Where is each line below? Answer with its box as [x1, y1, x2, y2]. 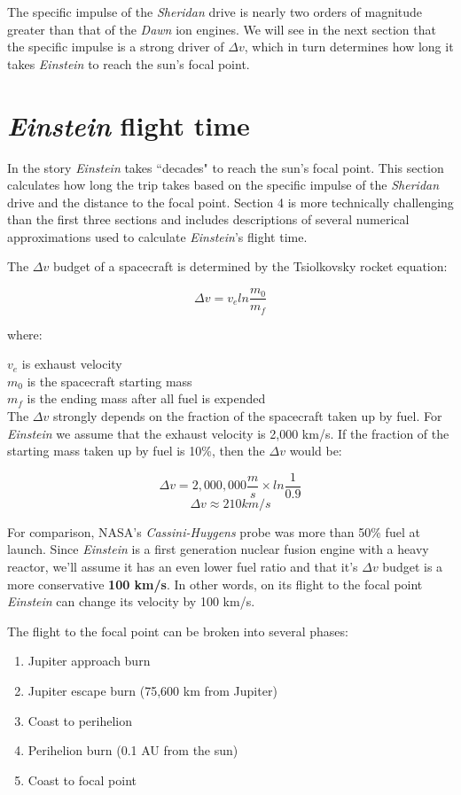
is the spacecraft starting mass [27, 371, 192, 390]
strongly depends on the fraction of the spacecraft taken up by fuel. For [52, 406, 442, 425]
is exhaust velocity [21, 355, 122, 373]
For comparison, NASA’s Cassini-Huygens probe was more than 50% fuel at [7, 522, 420, 541]
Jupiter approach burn [27, 651, 151, 670]
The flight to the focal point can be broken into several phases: [7, 621, 348, 640]
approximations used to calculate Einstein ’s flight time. [7, 227, 308, 246]
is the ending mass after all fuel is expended [27, 389, 266, 408]
